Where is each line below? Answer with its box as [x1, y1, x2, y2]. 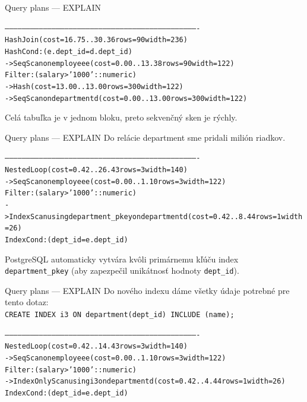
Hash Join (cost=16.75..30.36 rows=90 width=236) [5, 36, 188, 45]
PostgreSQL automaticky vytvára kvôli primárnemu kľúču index [5, 252, 239, 265]
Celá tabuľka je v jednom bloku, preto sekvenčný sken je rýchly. [5, 111, 238, 124]
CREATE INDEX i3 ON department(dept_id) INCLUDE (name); [5, 311, 235, 319]
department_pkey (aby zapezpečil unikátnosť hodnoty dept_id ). [5, 264, 239, 277]
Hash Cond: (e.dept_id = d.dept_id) [5, 47, 132, 56]
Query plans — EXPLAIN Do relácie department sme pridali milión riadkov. [5, 131, 286, 143]
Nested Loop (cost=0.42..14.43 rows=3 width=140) [5, 342, 188, 351]
